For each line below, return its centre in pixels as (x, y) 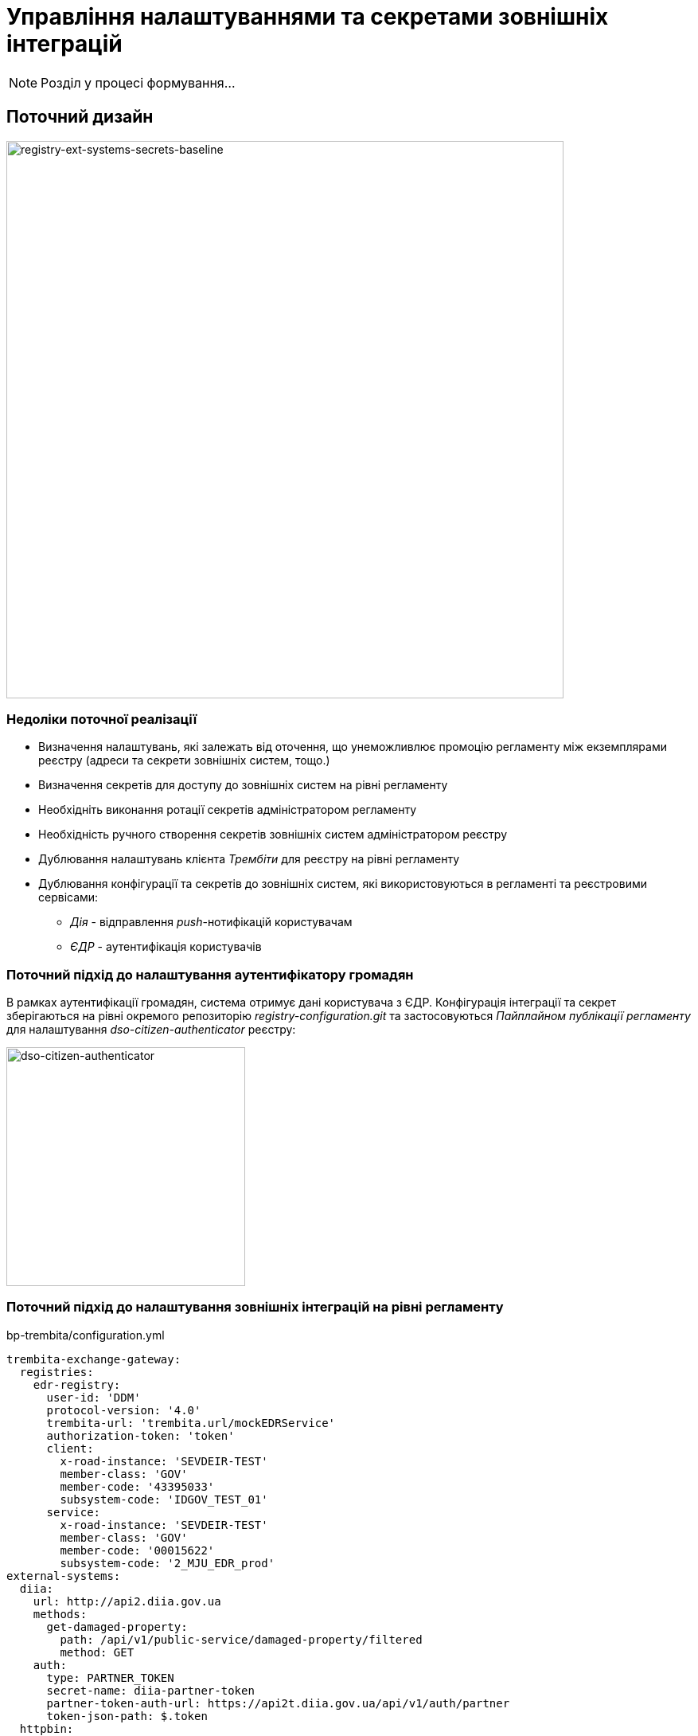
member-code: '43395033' (137, 1486)
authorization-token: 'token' (140, 1435)
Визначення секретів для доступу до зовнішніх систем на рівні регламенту (243, 785)
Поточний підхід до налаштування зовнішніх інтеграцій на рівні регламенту (255, 1307)
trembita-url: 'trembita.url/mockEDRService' (191, 1423)
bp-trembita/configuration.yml (86, 1335)
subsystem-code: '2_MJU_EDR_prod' (168, 1563)
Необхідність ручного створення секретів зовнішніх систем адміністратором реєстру (273, 835)
